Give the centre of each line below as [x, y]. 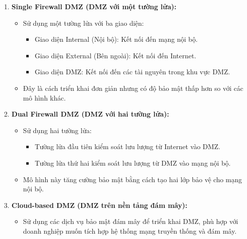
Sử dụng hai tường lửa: [57, 130]
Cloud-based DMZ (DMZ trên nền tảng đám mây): [99, 205]
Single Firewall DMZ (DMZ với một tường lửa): [94, 6]
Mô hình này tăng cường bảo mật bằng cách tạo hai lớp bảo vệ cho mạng [132, 179]
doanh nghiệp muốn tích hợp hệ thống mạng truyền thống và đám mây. [130, 230]
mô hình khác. [44, 97]
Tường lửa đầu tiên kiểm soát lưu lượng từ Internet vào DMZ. [127, 146]
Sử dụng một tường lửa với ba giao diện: [83, 23]
